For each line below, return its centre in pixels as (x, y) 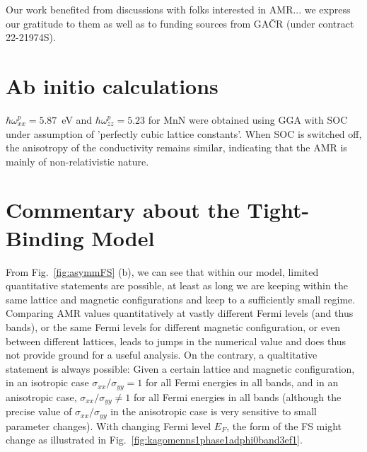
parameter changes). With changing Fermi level (109, 425)
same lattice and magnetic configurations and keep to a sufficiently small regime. (181, 299)
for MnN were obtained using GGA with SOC (248, 119)
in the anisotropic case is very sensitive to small (214, 411)
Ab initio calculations (112, 85)
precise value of (39, 411)
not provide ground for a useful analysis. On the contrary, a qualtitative (162, 355)
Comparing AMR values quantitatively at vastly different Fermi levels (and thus (180, 313)
